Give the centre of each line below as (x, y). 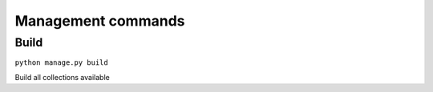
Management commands (100, 21)
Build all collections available (62, 77)
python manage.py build (61, 63)
